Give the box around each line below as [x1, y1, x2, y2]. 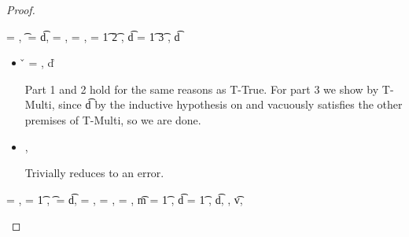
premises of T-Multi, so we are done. [24, 111, 201, 128]
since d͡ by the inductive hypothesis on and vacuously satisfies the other [58, 96, 403, 113]
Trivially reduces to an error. [24, 165, 164, 181]
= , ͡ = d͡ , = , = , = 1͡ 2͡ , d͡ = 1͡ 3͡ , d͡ [6, 28, 180, 44]
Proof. [6, 2, 35, 17]
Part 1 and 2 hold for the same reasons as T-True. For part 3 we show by [24, 80, 379, 97]
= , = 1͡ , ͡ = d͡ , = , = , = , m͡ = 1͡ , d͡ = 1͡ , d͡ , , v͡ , [6, 191, 243, 207]
